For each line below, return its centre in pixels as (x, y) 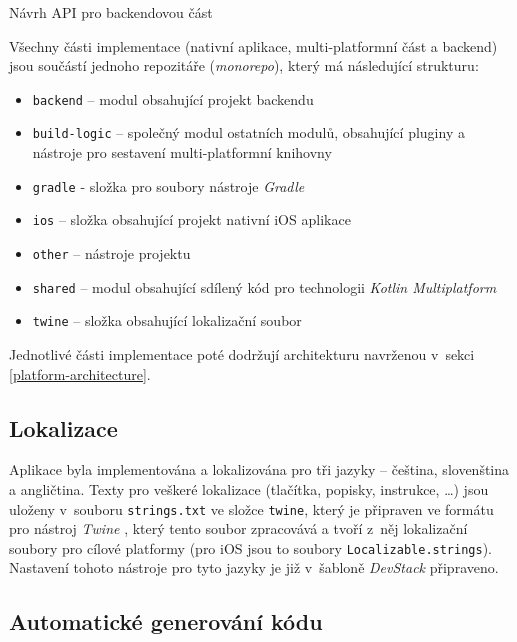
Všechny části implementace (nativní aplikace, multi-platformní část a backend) (253, 45)
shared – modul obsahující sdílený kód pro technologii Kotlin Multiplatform (264, 286)
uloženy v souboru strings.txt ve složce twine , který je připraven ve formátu (251, 508)
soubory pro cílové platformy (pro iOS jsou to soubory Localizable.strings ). (251, 547)
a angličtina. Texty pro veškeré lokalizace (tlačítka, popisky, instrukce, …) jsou (249, 488)
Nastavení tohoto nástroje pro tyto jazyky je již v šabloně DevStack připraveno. (254, 567)
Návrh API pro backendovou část (111, 12)
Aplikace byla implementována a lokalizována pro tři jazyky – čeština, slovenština (259, 469)
